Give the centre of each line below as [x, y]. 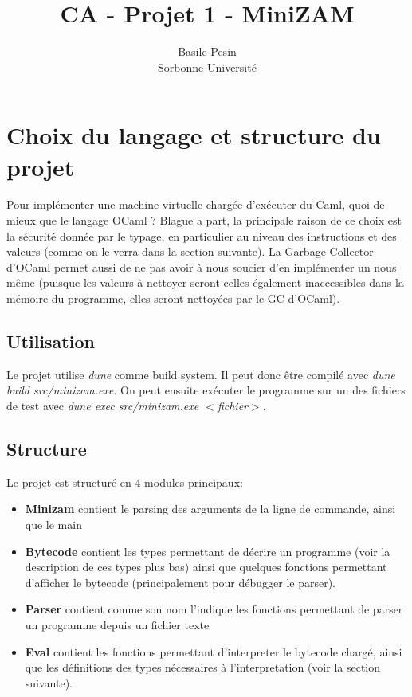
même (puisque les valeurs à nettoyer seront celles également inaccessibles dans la [205, 282]
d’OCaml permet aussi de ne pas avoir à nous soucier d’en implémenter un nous [202, 266]
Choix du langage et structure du [194, 135]
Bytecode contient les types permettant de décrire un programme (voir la [208, 551]
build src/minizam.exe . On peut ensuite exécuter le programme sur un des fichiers [206, 390]
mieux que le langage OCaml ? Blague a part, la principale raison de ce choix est [204, 220]
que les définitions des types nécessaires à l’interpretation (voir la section [203, 667]
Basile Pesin [207, 51]
